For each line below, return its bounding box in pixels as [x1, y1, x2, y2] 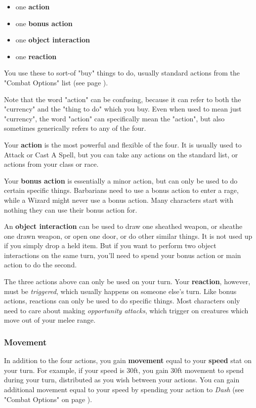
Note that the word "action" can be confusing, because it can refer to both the [4, 94, 241, 104]
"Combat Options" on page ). [4, 394, 92, 404]
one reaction [15, 51, 57, 61]
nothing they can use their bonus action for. [4, 204, 137, 215]
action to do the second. [4, 260, 77, 270]
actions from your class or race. [4, 159, 99, 169]
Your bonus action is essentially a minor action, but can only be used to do [4, 175, 238, 185]
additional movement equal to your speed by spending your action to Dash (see [4, 384, 244, 395]
